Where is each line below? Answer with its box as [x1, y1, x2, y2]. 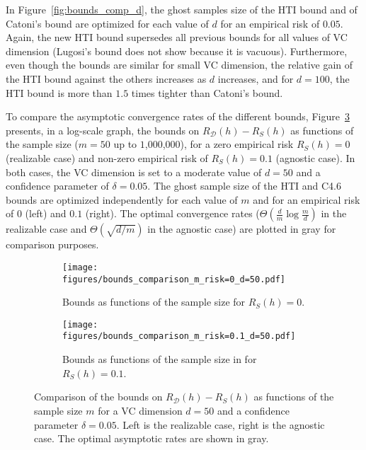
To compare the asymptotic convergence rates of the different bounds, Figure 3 [6, 109, 350, 124]
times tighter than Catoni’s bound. [131, 85, 283, 100]
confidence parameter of [6, 178, 109, 193]
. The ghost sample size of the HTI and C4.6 [147, 178, 341, 193]
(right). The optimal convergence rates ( [85, 206, 260, 221]
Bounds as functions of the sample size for [62, 294, 246, 309]
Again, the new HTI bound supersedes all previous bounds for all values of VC [6, 30, 348, 45]
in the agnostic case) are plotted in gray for [147, 221, 336, 236]
